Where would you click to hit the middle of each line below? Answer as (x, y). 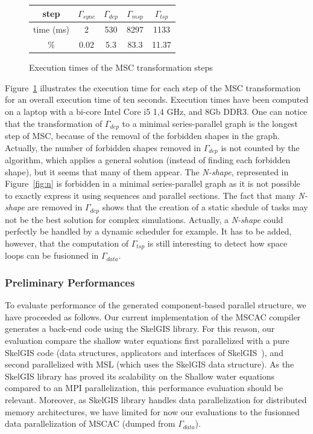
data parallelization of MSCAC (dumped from (90, 423)
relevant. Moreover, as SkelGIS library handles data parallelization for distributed (156, 400)
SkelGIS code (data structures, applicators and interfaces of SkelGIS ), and (144, 352)
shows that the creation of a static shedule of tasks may (205, 207)
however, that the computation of (67, 243)
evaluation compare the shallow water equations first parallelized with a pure (147, 341)
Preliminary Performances (70, 282)
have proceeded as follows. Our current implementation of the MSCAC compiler (153, 316)
